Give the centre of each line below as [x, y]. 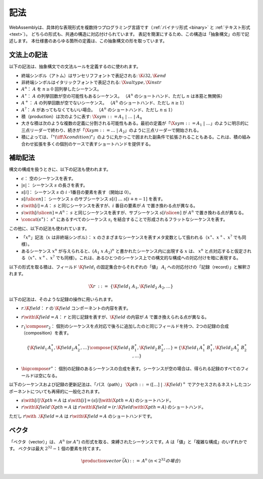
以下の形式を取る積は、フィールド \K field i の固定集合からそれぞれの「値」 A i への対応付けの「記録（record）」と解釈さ [130, 267]
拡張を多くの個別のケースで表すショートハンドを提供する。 [94, 144]
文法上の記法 [28, 55]
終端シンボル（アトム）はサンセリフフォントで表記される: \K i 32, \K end [94, 75]
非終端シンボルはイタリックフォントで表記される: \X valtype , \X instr [91, 83]
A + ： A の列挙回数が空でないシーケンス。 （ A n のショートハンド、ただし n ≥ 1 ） [104, 103]
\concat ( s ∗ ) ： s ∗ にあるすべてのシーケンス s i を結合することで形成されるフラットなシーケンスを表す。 [124, 219]
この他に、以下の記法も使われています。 [49, 228]
